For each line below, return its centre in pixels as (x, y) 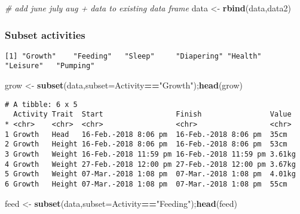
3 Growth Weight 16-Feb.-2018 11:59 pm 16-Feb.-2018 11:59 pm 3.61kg (150, 154)
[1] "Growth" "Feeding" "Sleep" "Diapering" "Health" (133, 56)
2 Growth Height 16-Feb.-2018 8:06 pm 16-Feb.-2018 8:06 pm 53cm (146, 144)
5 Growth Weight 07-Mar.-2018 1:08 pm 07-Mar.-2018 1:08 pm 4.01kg (150, 174)
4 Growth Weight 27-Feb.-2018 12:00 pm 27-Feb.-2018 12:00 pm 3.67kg (150, 164)
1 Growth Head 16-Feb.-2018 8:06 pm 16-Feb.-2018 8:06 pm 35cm (146, 134)
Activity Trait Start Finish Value (152, 114)
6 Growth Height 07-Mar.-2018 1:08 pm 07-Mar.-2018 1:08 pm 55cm (146, 184)
